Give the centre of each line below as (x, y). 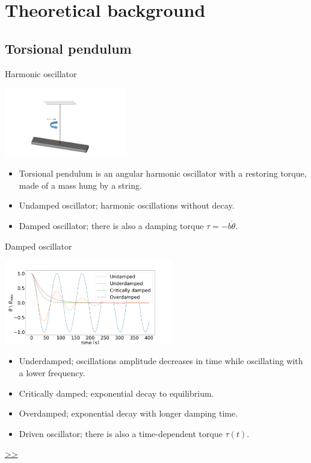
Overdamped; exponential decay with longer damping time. (128, 413)
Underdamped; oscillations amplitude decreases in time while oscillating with (161, 361)
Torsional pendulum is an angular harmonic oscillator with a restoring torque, (163, 173)
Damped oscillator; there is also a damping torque (111, 225)
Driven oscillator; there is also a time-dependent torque (121, 433)
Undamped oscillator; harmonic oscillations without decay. (127, 205)
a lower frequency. (52, 372)
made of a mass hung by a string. (80, 185)
